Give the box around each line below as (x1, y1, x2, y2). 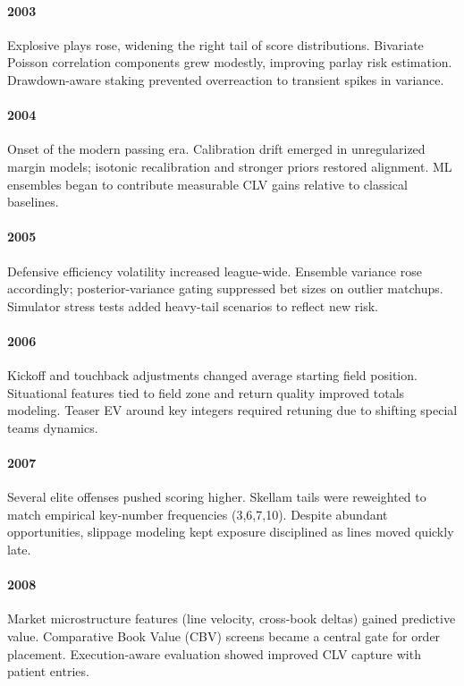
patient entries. (7, 662, 89, 681)
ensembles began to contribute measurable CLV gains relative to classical (7, 174, 408, 193)
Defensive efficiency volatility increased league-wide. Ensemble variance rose (7, 261, 422, 280)
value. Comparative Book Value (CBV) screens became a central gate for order (7, 627, 441, 646)
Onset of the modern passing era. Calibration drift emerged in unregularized (7, 140, 426, 158)
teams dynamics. (7, 418, 98, 436)
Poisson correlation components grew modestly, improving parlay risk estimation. (7, 53, 452, 72)
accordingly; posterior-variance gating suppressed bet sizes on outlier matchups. (7, 279, 443, 298)
